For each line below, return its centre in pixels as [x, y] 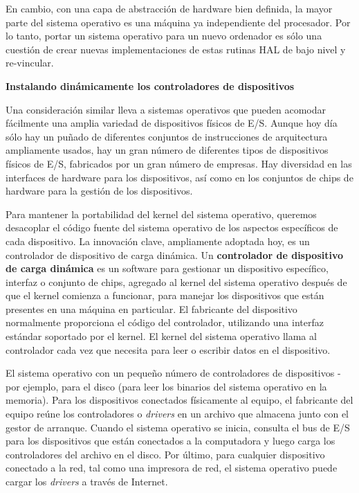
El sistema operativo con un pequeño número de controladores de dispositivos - [173, 373]
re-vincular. [30, 63]
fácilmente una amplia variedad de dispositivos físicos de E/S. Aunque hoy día [172, 123]
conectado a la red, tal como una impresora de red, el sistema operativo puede [172, 468]
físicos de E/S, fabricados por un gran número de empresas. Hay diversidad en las [179, 163]
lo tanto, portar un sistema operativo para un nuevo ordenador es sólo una [164, 36]
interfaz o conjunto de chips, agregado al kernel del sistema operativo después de [176, 281]
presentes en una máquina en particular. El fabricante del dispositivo [151, 308]
